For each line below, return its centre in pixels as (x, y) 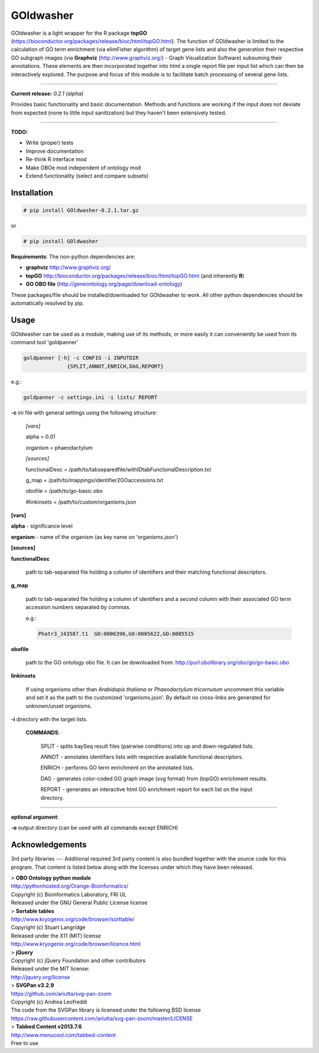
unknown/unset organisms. (59, 706)
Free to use (25, 1043)
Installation (32, 193)
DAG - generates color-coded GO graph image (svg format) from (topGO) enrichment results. (154, 779)
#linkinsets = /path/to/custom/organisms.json (81, 502)
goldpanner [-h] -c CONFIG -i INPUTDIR (81, 358)
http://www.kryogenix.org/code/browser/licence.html (76, 944)
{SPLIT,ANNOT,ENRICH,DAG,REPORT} (115, 366)
